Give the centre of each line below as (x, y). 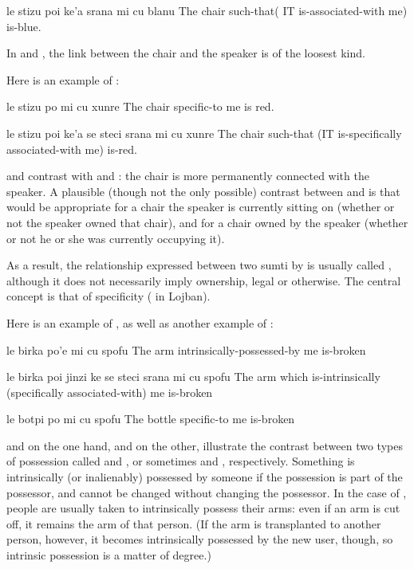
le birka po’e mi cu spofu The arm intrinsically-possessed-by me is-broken (186, 349)
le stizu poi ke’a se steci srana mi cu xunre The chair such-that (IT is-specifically (204, 133)
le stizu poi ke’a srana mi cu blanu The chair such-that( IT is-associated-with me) (207, 10)
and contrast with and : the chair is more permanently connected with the (188, 176)
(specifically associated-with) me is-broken (110, 392)
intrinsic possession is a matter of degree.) (109, 555)
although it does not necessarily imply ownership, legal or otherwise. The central (204, 280)
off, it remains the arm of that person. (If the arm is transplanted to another (194, 523)
